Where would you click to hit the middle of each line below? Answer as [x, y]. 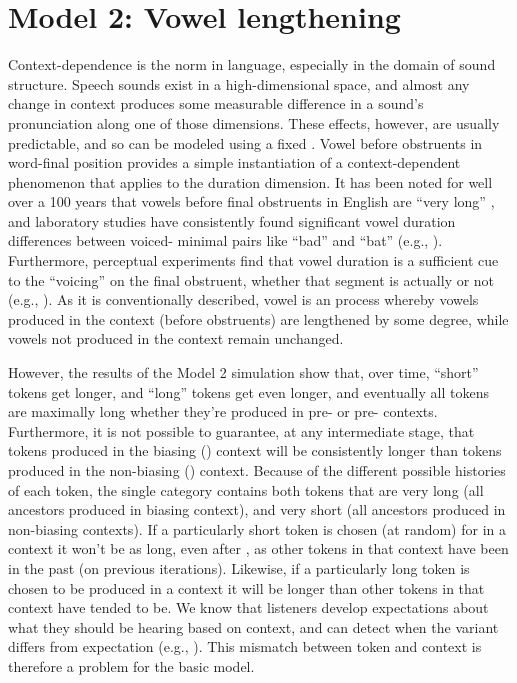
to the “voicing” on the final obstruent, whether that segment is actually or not [251, 279]
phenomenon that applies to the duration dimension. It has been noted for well [250, 181]
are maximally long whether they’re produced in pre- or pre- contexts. [223, 411]
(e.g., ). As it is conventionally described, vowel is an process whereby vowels [243, 299]
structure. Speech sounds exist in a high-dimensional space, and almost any [239, 83]
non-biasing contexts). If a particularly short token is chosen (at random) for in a [257, 528]
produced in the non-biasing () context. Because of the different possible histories [257, 470]
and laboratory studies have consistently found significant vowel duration [232, 220]
